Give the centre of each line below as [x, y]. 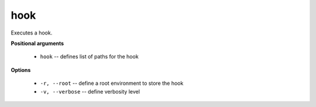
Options [21, 70]
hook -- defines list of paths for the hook [89, 57]
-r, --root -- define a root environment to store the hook [112, 83]
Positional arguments [37, 43]
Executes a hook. [32, 33]
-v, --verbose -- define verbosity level [90, 91]
